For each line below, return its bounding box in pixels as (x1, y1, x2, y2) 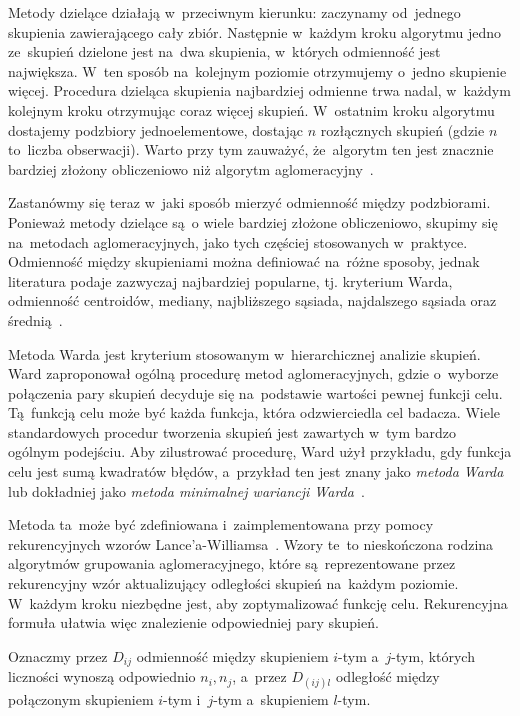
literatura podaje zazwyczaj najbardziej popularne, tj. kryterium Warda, (8, 270, 453, 291)
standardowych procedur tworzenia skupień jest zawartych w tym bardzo (8, 421, 457, 442)
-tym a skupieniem (213, 689, 329, 710)
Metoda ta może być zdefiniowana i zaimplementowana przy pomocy (8, 514, 434, 535)
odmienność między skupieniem (136, 645, 329, 666)
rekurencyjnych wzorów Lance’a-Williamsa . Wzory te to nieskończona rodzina (8, 533, 494, 554)
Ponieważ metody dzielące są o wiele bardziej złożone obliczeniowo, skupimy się (8, 211, 498, 232)
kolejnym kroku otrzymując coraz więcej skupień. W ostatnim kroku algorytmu (8, 99, 495, 120)
